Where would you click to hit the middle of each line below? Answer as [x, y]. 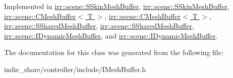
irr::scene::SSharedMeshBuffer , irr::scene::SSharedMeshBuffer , [99, 26]
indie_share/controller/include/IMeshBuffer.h [75, 69]
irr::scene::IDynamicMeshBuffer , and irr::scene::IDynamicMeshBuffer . [111, 35]
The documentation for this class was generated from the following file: [114, 52]
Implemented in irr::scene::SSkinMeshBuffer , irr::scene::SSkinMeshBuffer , [117, 6]
